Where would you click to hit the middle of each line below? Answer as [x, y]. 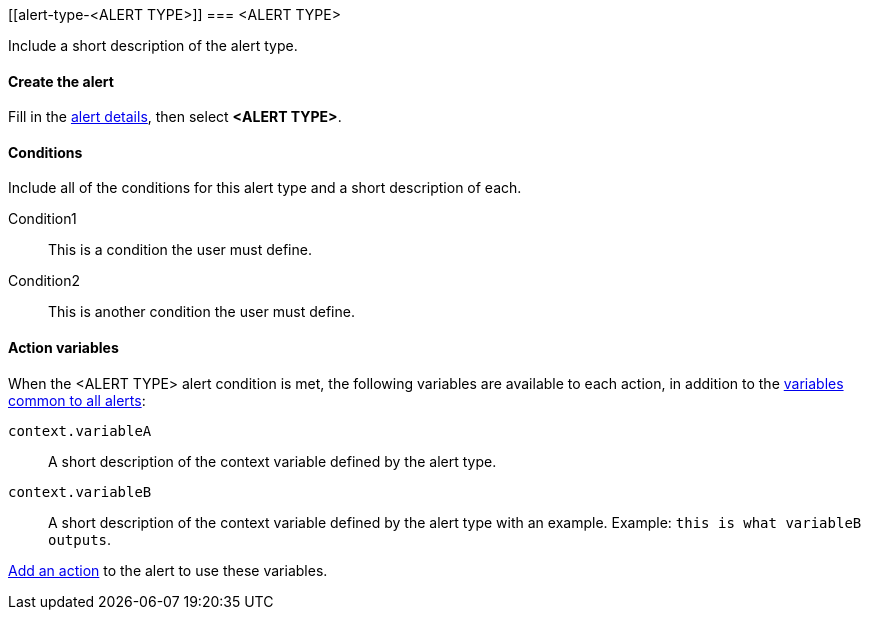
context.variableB [80, 491]
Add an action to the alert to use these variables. [168, 570]
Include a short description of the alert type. [153, 45]
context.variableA [80, 430]
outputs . [80, 539]
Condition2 [44, 281]
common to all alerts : [77, 400]
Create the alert [61, 81]
